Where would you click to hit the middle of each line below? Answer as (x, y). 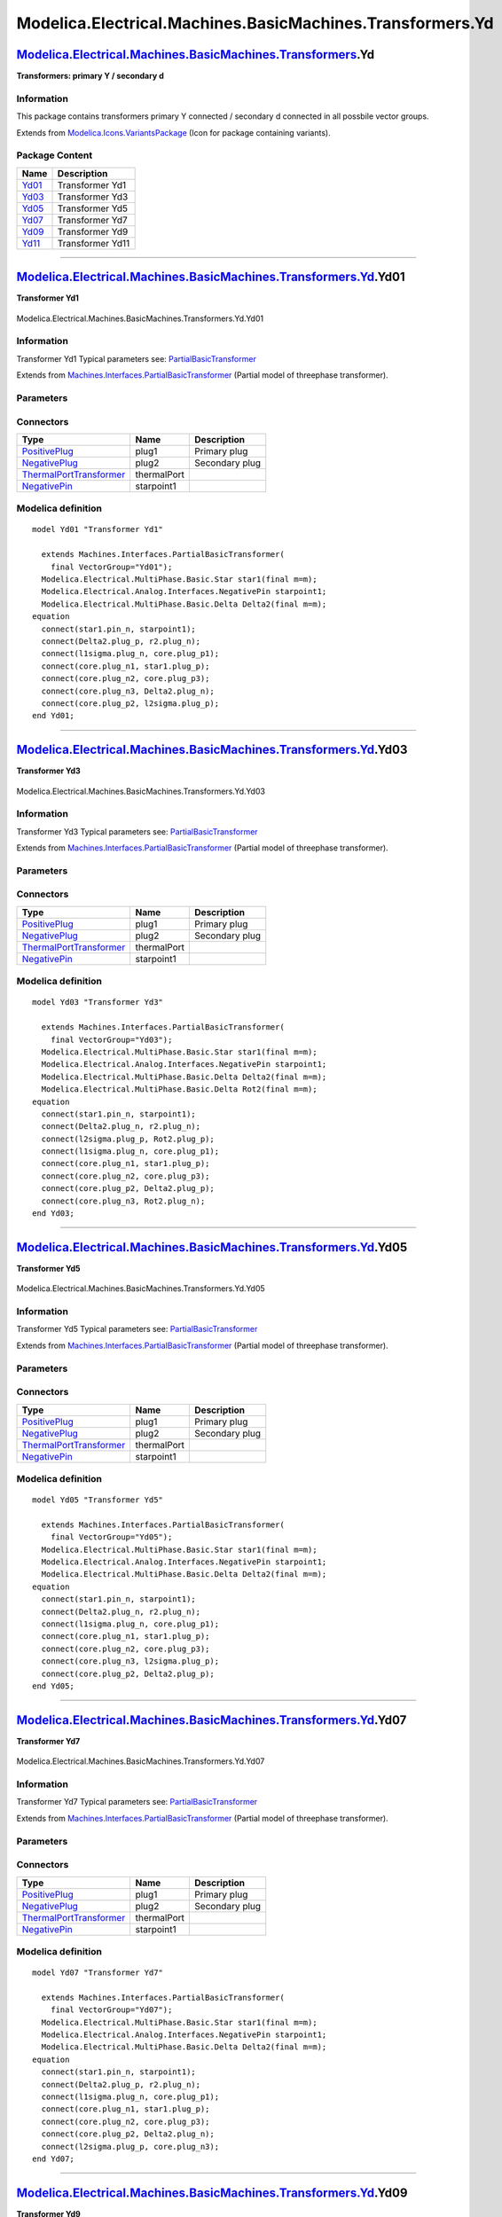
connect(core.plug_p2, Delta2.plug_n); (128, 2134)
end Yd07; (53, 2158)
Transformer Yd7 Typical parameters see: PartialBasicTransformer (137, 1802)
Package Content (55, 155)
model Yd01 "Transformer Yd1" (98, 529)
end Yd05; (53, 1686)
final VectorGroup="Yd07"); (111, 2010)
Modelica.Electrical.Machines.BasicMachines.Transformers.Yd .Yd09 (212, 2193)
